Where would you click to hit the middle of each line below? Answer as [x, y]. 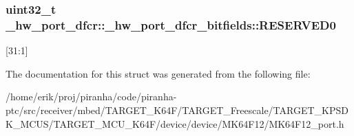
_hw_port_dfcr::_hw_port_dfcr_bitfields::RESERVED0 [171, 24]
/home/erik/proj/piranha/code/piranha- [91, 97]
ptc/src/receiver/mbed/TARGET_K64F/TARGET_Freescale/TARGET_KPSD [177, 110]
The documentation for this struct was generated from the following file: [158, 73]
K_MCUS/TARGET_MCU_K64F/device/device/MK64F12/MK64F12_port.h [175, 123]
